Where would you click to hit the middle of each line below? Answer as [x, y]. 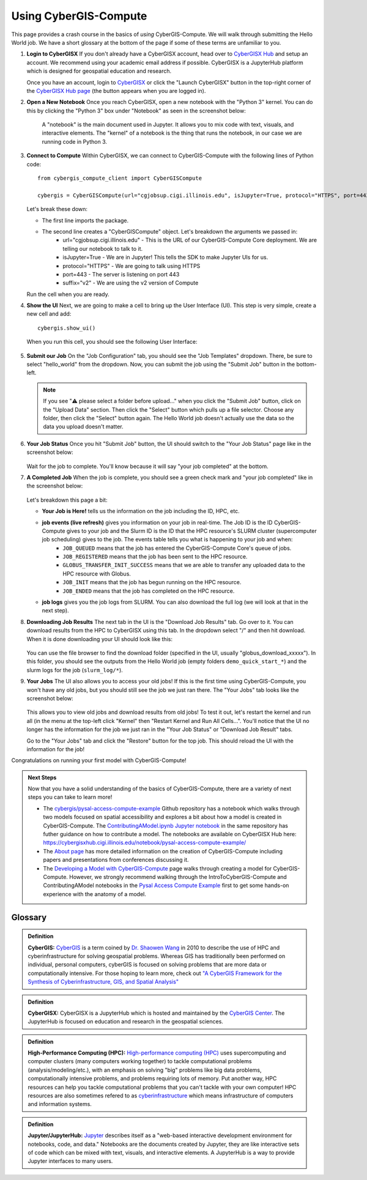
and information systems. [60, 1104]
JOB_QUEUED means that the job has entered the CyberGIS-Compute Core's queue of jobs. [177, 548]
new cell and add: [49, 314]
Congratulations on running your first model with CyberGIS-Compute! [99, 760]
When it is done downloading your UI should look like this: [99, 639]
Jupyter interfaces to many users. [70, 1161]
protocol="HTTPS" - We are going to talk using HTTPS [132, 265]
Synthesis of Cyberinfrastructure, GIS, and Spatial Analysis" [103, 982]
